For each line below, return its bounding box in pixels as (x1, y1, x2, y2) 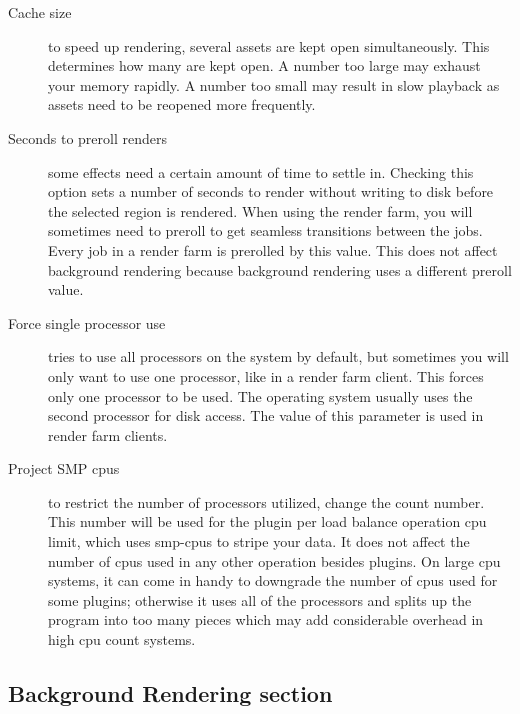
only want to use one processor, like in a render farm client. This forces (48, 365, 484, 386)
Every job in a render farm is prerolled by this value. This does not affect (48, 239, 498, 260)
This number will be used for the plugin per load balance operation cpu (48, 511, 487, 532)
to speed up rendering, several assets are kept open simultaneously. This (48, 35, 490, 56)
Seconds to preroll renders (8, 127, 167, 148)
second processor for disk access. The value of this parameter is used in (48, 405, 484, 426)
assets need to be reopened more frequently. (48, 94, 316, 115)
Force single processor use (8, 312, 166, 333)
